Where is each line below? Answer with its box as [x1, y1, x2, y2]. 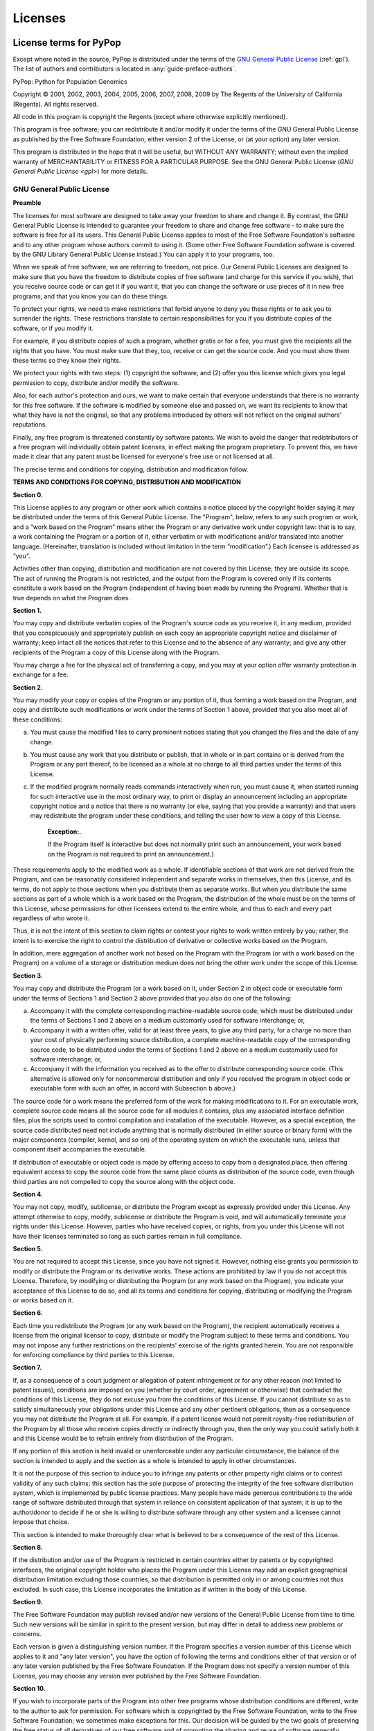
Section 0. [12, 490, 43, 499]
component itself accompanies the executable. [12, 1145, 147, 1154]
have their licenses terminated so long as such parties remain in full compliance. [12, 1232, 242, 1240]
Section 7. [12, 1363, 42, 1372]
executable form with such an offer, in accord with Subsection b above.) [30, 1084, 235, 1093]
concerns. [12, 1630, 42, 1638]
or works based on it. [12, 1295, 73, 1304]
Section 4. [12, 1190, 43, 1199]
